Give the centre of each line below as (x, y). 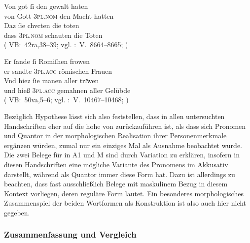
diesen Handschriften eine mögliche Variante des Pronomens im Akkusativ (116, 164)
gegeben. (17, 212)
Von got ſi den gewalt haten (46, 6)
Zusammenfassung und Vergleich (70, 234)
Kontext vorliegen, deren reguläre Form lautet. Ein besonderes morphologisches (124, 193)
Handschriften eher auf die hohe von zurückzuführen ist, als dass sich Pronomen (125, 126)
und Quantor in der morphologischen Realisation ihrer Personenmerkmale (115, 136)
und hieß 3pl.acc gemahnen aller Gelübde (67, 90)
